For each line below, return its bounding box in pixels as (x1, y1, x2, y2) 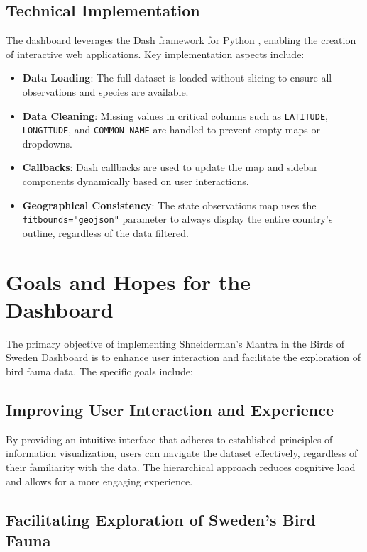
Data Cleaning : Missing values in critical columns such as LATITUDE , (22, 108, 328, 123)
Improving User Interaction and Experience (6, 399, 334, 420)
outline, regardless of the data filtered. (22, 225, 189, 240)
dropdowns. (22, 136, 72, 150)
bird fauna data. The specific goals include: (6, 364, 193, 379)
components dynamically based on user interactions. (22, 174, 249, 189)
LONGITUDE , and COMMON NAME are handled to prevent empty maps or (22, 122, 320, 137)
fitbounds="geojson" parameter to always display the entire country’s (22, 211, 333, 226)
